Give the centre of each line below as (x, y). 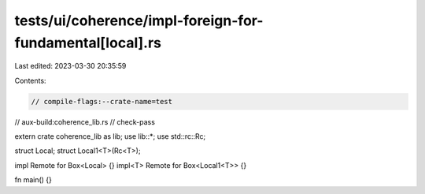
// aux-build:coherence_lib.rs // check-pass (85, 121)
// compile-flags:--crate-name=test (102, 101)
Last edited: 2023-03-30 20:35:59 (70, 66)
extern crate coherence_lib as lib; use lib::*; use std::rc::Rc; (110, 136)
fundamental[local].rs (88, 43)
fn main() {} (33, 180)
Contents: (30, 80)
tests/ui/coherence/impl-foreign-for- (139, 21)
